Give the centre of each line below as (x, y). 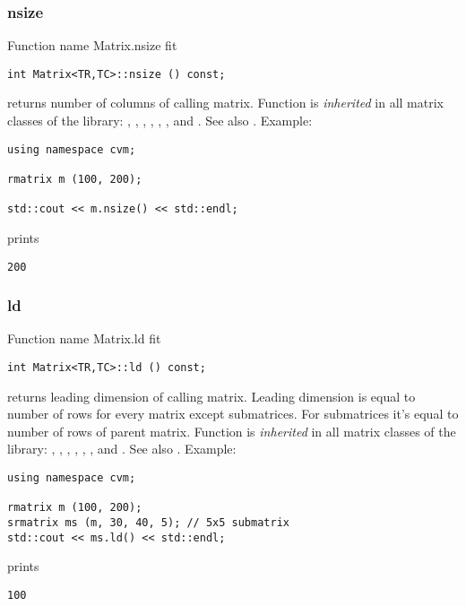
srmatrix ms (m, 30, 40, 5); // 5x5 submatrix (148, 523)
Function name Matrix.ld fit (84, 338)
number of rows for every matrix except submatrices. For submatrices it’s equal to (233, 414)
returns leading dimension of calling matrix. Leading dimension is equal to (211, 396)
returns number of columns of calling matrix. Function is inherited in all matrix (225, 103)
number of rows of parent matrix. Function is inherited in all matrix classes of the (232, 431)
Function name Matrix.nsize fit (92, 45)
